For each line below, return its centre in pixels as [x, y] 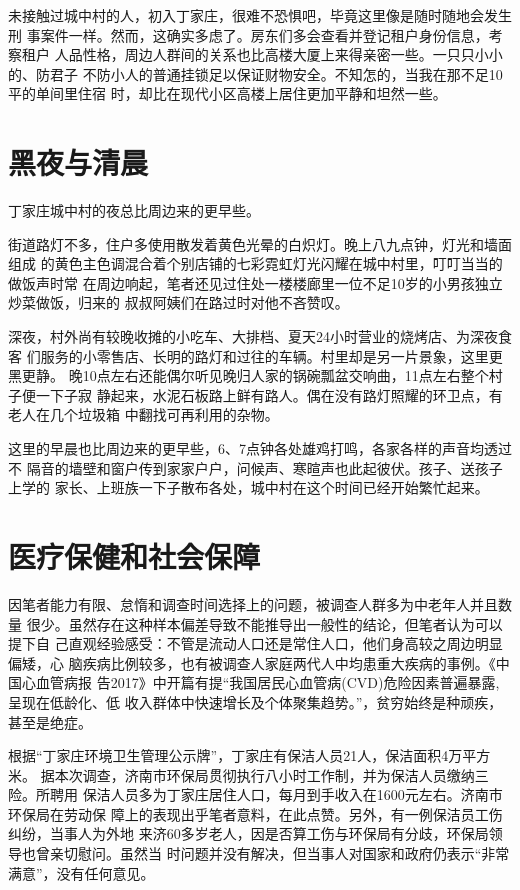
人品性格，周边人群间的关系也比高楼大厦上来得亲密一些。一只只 [264, 54]
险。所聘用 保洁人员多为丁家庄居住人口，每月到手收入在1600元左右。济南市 [255, 794]
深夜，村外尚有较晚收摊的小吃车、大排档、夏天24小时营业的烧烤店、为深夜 [253, 336]
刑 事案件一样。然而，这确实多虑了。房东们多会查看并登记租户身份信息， [248, 34]
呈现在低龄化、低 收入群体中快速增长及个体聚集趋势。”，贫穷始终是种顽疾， [255, 701]
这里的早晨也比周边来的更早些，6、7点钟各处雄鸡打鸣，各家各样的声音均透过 [260, 448]
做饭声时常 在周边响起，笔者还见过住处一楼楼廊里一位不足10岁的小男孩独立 [255, 282]
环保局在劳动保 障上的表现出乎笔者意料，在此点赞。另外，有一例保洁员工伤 [255, 813]
